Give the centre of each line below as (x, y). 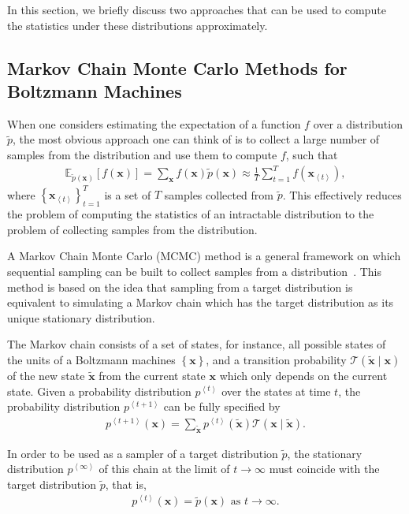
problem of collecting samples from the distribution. (132, 229)
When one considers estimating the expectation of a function (154, 123)
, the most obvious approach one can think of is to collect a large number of (196, 139)
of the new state (46, 375)
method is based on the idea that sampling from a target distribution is (180, 287)
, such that (312, 154)
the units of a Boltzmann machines (91, 359)
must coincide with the (324, 469)
